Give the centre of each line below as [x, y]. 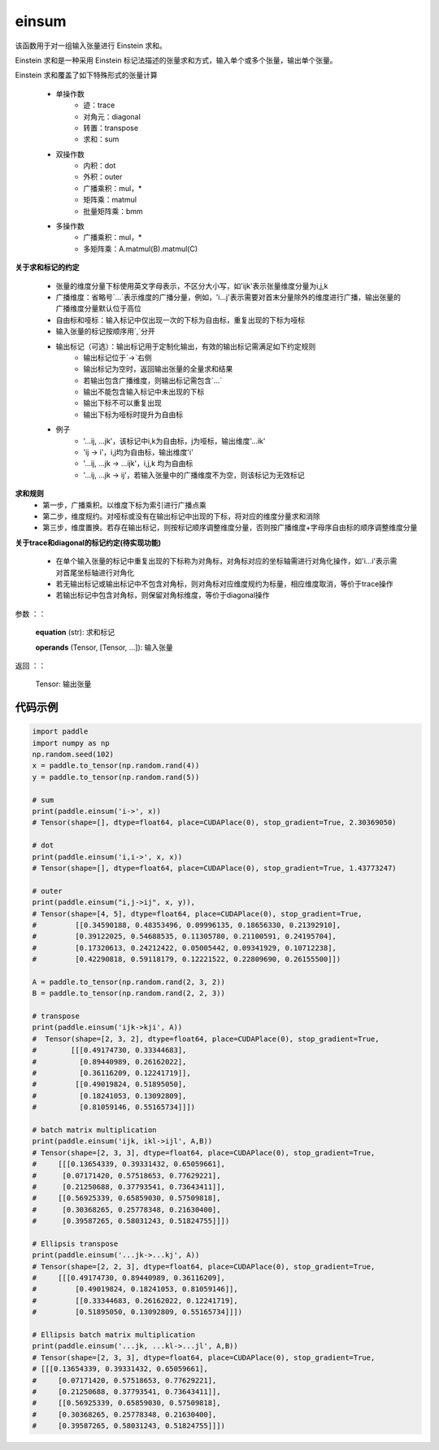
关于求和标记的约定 [47, 268]
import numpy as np [71, 743]
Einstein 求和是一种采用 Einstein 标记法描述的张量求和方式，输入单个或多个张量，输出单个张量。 [176, 60]
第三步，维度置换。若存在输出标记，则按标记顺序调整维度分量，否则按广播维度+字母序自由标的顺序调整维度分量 [230, 528]
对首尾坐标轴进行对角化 [95, 573]
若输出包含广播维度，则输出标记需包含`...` [153, 380]
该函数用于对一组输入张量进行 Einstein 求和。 [91, 46]
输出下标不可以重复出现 [122, 403]
